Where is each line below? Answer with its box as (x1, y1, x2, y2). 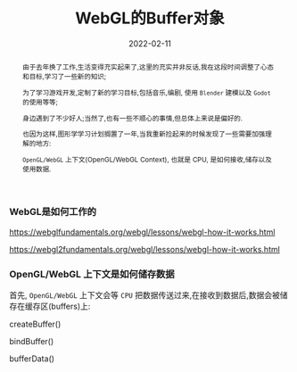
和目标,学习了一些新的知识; (21, 71, 107, 81)
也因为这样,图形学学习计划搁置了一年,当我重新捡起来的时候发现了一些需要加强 (21, 129, 266, 139)
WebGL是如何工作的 (9, 206, 96, 219)
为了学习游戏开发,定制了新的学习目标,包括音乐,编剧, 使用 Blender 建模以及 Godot (21, 87, 271, 97)
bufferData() (9, 353, 55, 364)
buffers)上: (51, 301, 91, 311)
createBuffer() (9, 318, 62, 329)
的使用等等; (21, 97, 58, 107)
